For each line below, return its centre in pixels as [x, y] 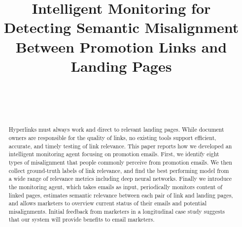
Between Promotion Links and [121, 46]
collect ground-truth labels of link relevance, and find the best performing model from [119, 170]
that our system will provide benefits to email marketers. [82, 219]
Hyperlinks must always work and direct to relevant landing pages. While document [116, 129]
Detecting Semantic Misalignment [121, 27]
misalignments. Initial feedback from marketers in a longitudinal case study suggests [117, 211]
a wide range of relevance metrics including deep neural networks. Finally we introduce [120, 179]
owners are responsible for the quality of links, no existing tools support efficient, [112, 137]
